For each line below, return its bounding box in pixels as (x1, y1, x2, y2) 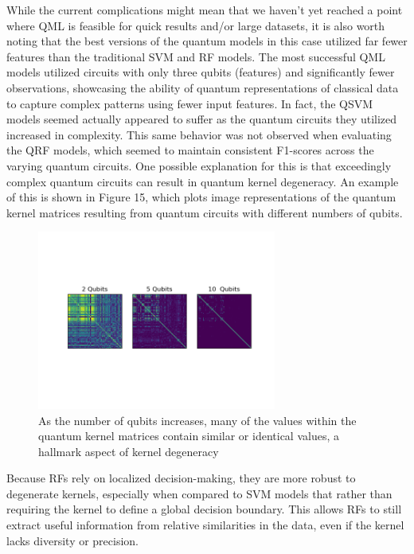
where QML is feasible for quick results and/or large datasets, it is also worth (6, 17, 385, 33)
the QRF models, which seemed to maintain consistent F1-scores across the (6, 142, 374, 158)
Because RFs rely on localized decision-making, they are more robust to (6, 470, 356, 486)
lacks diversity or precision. (6, 532, 139, 548)
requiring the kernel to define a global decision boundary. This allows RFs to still (6, 501, 402, 517)
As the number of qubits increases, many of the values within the (38, 412, 357, 428)
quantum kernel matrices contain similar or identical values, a (38, 427, 339, 444)
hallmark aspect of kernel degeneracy (38, 443, 219, 459)
